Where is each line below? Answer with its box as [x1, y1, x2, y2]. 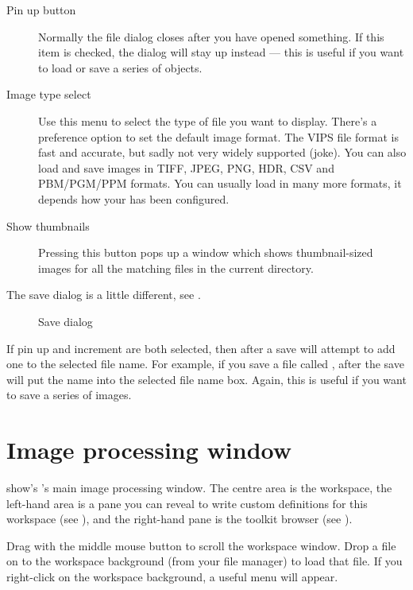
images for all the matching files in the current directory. [38, 259, 314, 276]
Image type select [6, 86, 91, 103]
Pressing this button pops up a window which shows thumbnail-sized [38, 244, 373, 261]
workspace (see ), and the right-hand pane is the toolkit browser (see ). [6, 510, 353, 527]
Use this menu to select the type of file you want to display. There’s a [38, 112, 377, 129]
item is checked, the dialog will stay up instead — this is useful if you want [38, 44, 404, 60]
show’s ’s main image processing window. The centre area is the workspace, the [6, 479, 392, 495]
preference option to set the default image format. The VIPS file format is [38, 128, 399, 145]
